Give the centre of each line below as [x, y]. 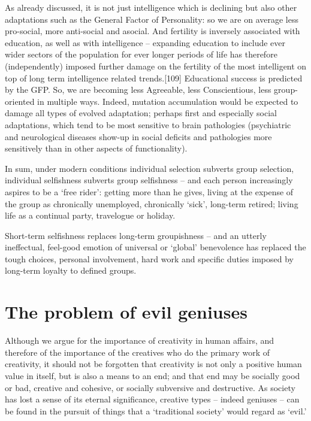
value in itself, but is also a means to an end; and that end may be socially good [153, 375]
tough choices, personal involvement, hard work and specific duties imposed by [149, 258]
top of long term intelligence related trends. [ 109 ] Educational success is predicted [154, 78]
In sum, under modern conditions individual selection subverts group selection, [150, 168]
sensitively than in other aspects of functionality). [96, 148]
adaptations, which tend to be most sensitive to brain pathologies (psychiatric [148, 124]
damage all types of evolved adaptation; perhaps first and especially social [141, 113]
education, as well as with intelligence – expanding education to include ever [145, 42]
